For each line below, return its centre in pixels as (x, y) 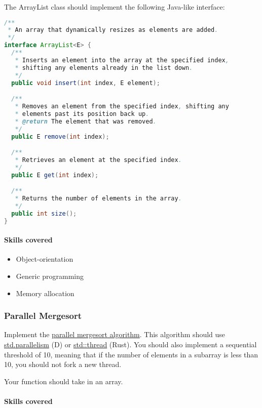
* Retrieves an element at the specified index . (98, 160)
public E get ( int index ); (55, 175)
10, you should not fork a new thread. (63, 364)
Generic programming (50, 276)
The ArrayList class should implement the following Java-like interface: (115, 7)
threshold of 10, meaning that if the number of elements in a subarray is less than (131, 354)
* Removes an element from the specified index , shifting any (122, 106)
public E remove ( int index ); (60, 136)
